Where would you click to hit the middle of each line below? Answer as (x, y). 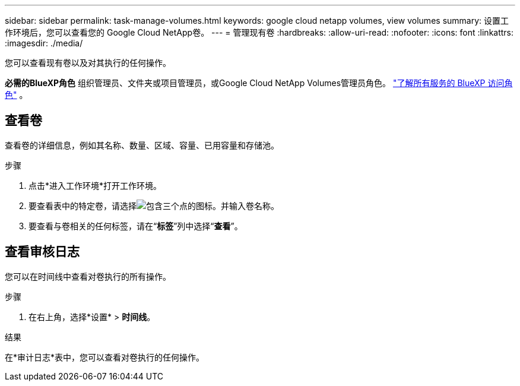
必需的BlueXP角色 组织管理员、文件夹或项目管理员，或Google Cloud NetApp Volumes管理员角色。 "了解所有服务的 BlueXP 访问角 (259, 83)
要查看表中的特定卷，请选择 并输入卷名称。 (154, 205)
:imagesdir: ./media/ (44, 43)
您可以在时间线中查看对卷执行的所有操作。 (88, 276)
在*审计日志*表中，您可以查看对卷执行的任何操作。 (105, 357)
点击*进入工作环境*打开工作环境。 (95, 185)
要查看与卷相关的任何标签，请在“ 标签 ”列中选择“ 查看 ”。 (136, 226)
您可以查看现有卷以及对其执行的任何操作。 (88, 63)
